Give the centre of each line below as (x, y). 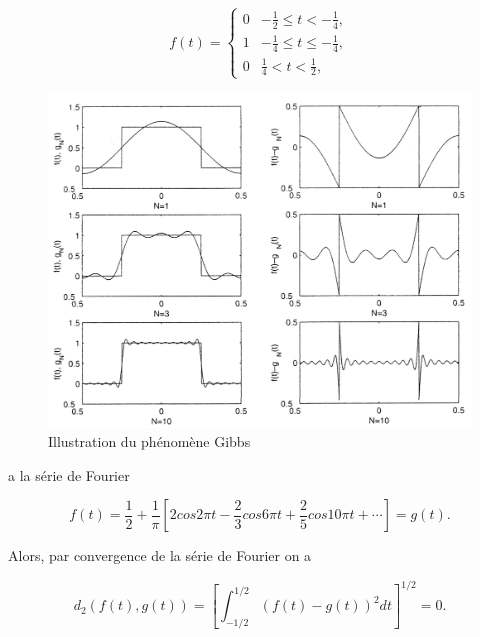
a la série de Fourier (69, 474)
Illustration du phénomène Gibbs (149, 441)
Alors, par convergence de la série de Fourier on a (160, 555)
